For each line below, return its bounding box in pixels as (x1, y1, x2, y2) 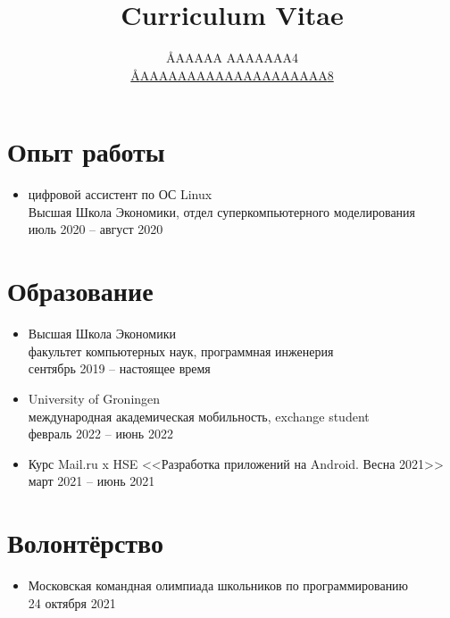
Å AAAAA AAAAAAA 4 (165, 48, 299, 67)
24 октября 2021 (28, 593, 116, 612)
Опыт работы (7, 133, 165, 170)
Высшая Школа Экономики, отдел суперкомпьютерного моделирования (28, 202, 416, 221)
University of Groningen (28, 388, 161, 407)
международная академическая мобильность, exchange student (28, 406, 370, 425)
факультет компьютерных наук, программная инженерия (28, 341, 334, 360)
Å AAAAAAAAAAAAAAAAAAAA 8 (130, 65, 334, 84)
